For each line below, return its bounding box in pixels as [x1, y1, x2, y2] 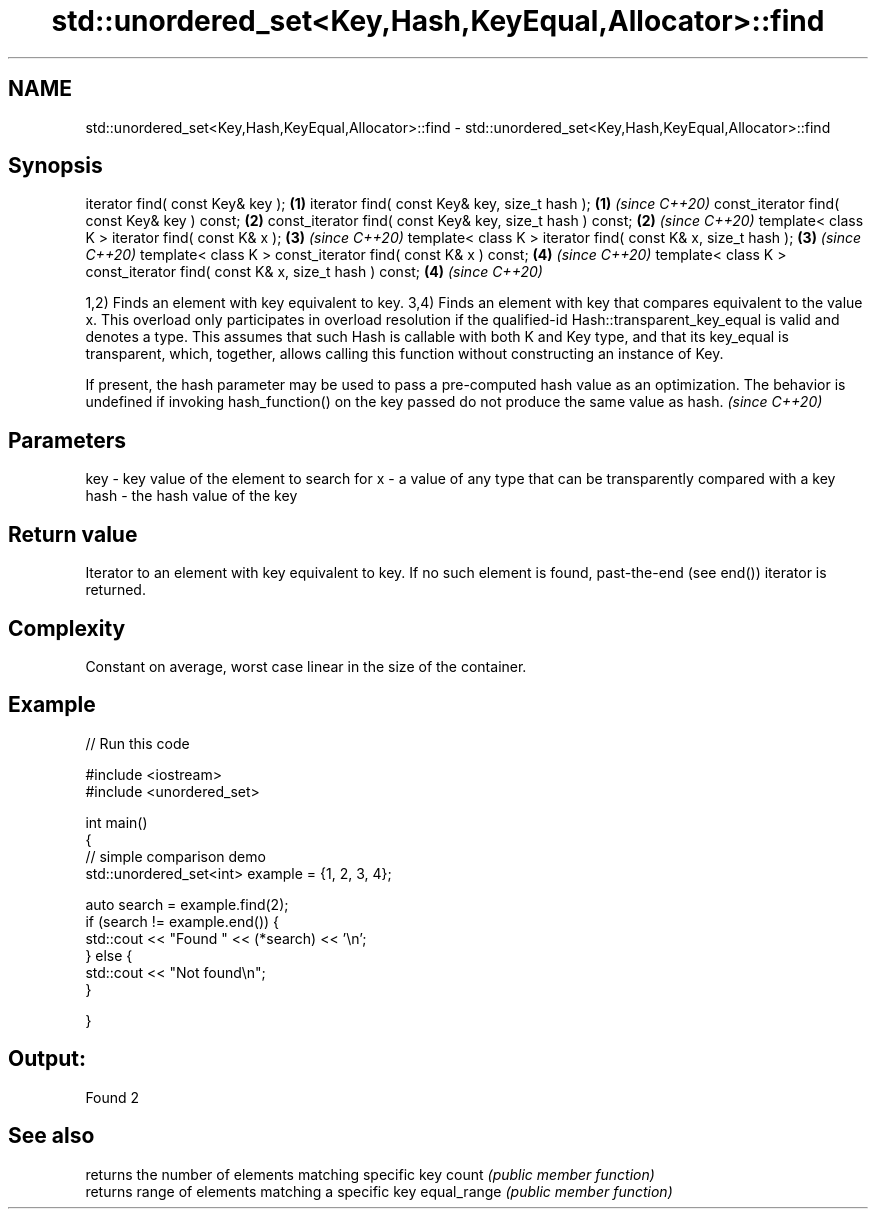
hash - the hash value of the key [85, 487, 298, 505]
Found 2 [85, 1088, 140, 1106]
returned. [85, 581, 146, 599]
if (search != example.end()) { [85, 912, 280, 930]
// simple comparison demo [85, 847, 266, 865]
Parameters [8, 427, 126, 453]
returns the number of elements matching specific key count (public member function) [85, 1165, 655, 1183]
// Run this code [85, 734, 190, 752]
